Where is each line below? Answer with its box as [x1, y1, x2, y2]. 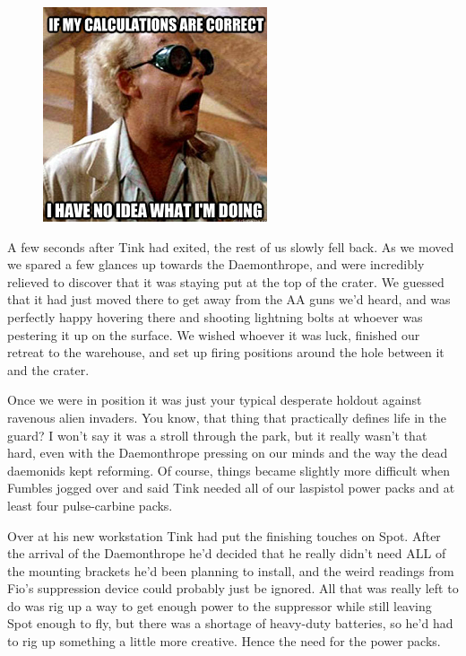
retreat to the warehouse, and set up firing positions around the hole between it [7, 343, 444, 362]
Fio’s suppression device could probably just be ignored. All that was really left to [7, 579, 459, 598]
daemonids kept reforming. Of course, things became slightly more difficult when [7, 460, 450, 479]
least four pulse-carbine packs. [7, 495, 173, 514]
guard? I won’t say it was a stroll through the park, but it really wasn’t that [7, 425, 427, 444]
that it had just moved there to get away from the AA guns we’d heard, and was [7, 290, 451, 309]
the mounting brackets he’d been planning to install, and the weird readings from [7, 561, 454, 580]
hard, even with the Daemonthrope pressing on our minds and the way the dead [7, 443, 448, 462]
